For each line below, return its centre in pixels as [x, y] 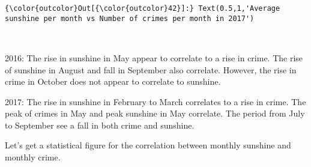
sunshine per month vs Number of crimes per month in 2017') [130, 18]
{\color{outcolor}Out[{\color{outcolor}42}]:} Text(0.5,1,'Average [143, 8]
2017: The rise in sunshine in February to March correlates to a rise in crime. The [155, 101]
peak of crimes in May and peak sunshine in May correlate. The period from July [155, 113]
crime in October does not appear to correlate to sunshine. [113, 81]
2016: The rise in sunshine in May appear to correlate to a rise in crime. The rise [154, 57]
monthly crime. [33, 157]
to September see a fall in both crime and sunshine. [100, 125]
